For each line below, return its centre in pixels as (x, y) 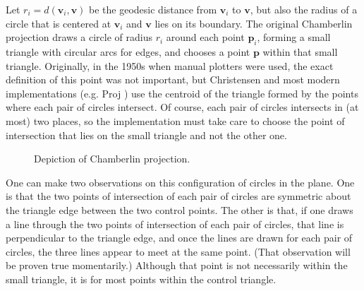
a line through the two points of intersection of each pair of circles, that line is (175, 224)
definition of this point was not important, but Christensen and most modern (173, 79)
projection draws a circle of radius (79, 37)
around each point (205, 37)
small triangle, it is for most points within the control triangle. (141, 279)
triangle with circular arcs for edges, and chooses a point (128, 51)
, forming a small (294, 37)
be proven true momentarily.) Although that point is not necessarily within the (177, 265)
